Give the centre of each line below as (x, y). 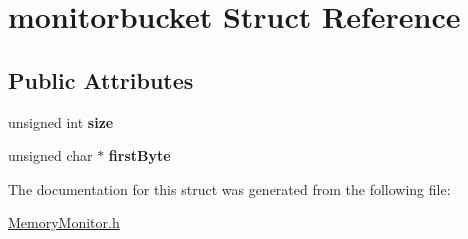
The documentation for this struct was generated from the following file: (229, 188)
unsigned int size (61, 121)
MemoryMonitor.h (64, 222)
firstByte (139, 155)
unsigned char (50, 155)
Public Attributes (101, 79)
